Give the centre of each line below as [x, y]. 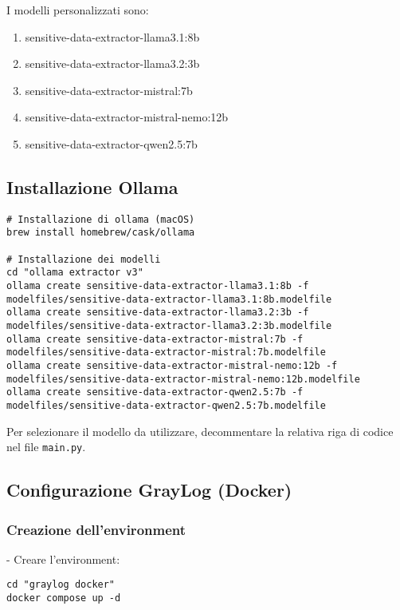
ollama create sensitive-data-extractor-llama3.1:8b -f [158, 286]
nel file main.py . [46, 447]
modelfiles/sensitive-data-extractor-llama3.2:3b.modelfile [169, 326]
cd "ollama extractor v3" [75, 273]
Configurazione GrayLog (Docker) [149, 490]
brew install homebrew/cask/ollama [101, 233]
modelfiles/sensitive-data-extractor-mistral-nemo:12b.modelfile [183, 379]
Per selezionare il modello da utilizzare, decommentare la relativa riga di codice [200, 431]
